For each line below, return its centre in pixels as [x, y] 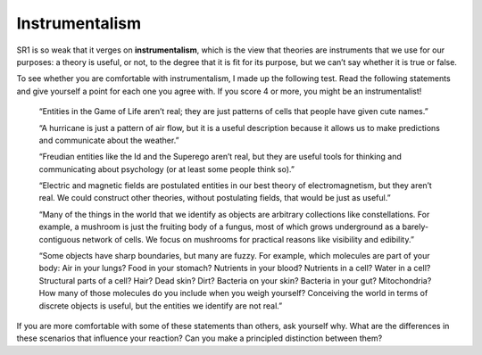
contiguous [59, 239]
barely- [415, 227]
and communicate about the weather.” [109, 140]
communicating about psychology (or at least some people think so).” [166, 169]
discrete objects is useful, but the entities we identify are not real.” [161, 305]
